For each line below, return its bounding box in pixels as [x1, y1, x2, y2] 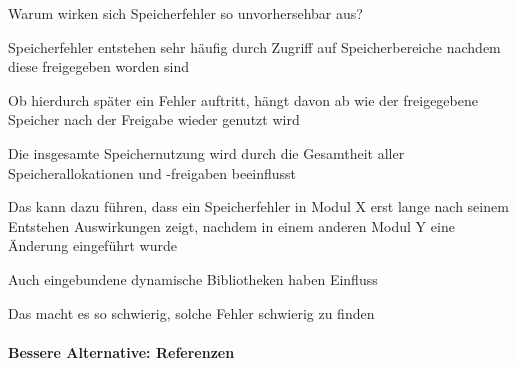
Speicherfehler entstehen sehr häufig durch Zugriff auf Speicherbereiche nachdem [8, 36, 501, 57]
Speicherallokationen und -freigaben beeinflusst [8, 162, 297, 183]
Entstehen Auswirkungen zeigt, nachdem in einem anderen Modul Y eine [8, 215, 455, 236]
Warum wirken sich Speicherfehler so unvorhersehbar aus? [8, 3, 363, 23]
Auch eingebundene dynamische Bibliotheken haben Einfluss [8, 268, 378, 289]
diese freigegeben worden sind [8, 56, 190, 77]
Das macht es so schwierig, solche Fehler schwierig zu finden [8, 302, 375, 323]
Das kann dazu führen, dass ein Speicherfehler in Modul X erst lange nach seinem [8, 196, 509, 217]
